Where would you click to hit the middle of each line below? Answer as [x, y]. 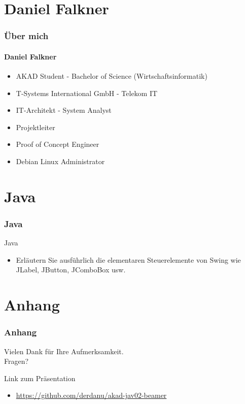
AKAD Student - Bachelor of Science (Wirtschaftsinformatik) [112, 76]
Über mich [26, 36]
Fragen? [16, 361]
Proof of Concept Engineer [58, 144]
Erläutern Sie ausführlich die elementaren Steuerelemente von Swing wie [128, 259]
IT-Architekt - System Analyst [64, 110]
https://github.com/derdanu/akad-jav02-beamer [91, 395]
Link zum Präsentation [40, 378]
